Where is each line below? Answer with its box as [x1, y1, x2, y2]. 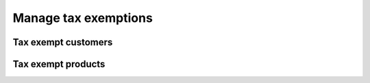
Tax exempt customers [12, 36, 113, 48]
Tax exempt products [12, 58, 106, 70]
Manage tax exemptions [12, 10, 153, 25]
